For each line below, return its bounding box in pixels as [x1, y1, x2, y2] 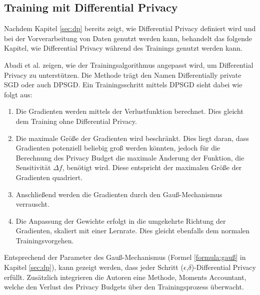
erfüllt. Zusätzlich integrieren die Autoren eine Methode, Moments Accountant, [4, 271, 246, 282]
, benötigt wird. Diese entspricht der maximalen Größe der [62, 162, 242, 173]
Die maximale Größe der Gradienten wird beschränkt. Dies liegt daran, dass [15, 132, 249, 143]
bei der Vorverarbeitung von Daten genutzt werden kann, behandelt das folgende [4, 33, 252, 43]
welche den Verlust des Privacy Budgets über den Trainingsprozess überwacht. [4, 281, 244, 292]
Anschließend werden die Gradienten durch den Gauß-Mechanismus [15, 189, 222, 199]
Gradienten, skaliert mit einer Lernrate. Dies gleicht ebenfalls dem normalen [15, 225, 250, 236]
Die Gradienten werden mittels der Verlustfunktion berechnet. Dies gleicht [15, 106, 243, 116]
